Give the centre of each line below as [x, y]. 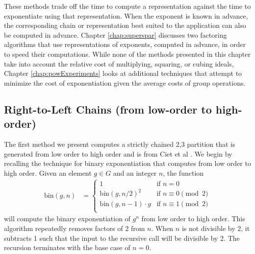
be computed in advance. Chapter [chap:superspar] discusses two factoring [115, 35]
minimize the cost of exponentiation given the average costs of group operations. [125, 82]
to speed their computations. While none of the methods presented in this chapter [127, 54]
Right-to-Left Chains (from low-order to [108, 109]
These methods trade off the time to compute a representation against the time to [127, 6]
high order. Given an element [48, 173]
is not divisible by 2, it [216, 228]
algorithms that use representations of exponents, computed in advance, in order [125, 44]
